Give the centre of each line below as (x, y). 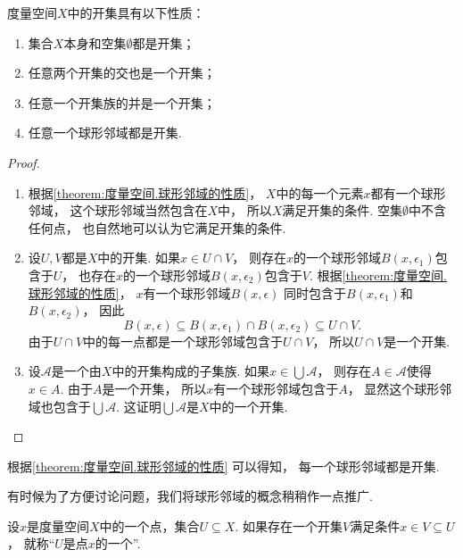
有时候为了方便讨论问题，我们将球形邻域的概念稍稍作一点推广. (190, 496)
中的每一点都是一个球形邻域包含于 (183, 341)
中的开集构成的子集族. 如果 (190, 371)
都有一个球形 (408, 192)
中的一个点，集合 (149, 525)
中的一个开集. (248, 406)
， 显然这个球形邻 (400, 388)
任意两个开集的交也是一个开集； (122, 73)
